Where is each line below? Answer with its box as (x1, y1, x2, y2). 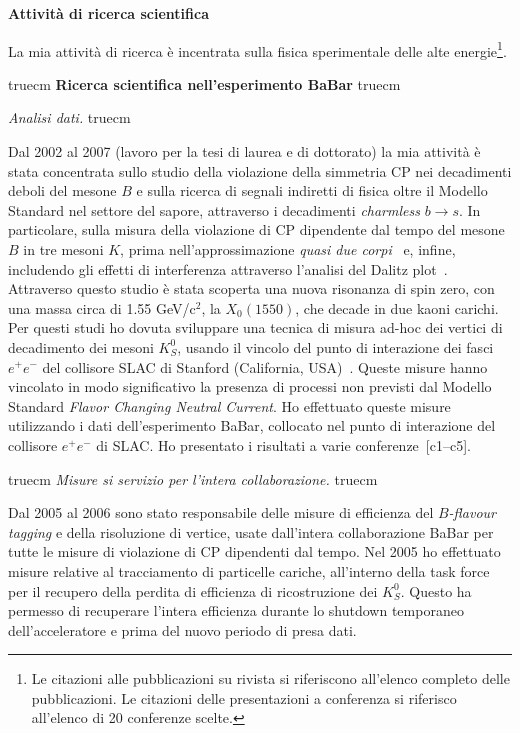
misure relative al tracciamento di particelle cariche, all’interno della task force (8, 560, 490, 581)
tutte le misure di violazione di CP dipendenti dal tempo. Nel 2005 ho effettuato (8, 541, 501, 562)
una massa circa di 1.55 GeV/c (8, 297, 196, 318)
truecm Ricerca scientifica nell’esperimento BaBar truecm (8, 73, 401, 94)
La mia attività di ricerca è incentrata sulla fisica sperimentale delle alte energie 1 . (8, 37, 507, 61)
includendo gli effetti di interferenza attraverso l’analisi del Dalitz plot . (8, 258, 448, 279)
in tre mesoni (23, 239, 104, 259)
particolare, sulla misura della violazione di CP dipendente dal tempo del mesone (8, 219, 505, 240)
